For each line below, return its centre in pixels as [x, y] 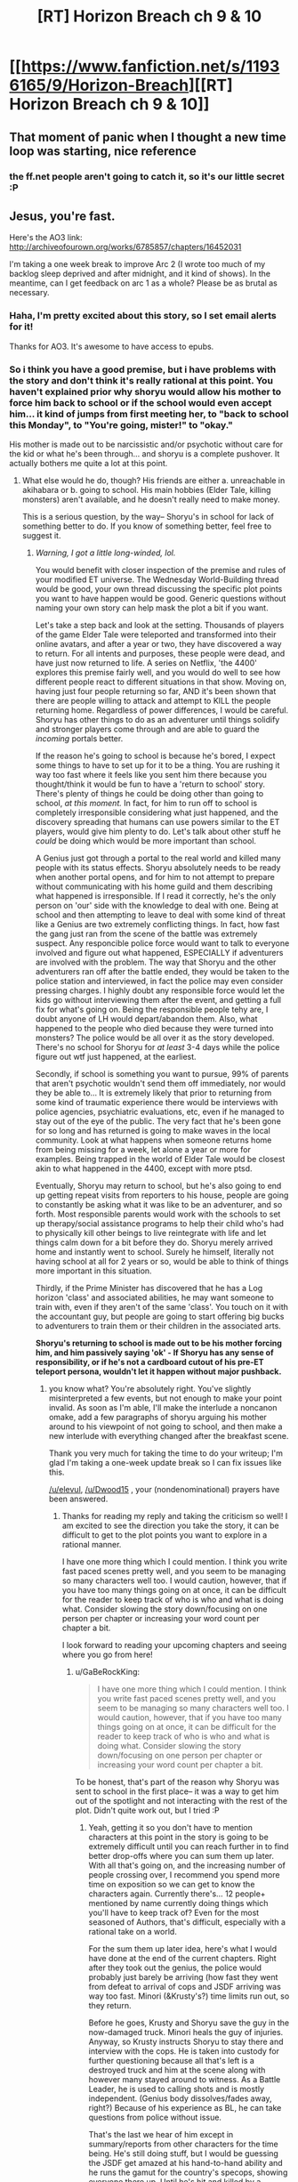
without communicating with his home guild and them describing [154, 886]
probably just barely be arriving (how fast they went [183, 1976]
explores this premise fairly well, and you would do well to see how [158, 672]
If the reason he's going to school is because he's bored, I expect [155, 756]
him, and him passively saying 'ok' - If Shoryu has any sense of [154, 1352]
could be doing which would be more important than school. [145, 840]
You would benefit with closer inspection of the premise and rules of [161, 570]
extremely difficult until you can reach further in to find [189, 1846]
